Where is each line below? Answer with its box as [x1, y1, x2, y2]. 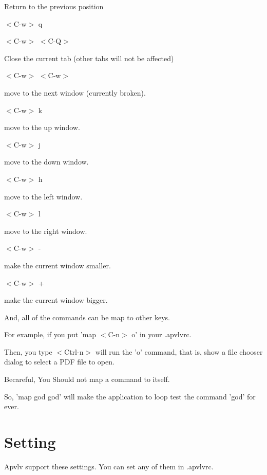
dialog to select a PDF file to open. [4, 356, 115, 367]
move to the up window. [4, 122, 80, 133]
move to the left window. [4, 191, 83, 202]
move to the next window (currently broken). [4, 87, 146, 98]
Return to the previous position [4, 1, 104, 11]
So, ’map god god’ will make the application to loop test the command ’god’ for [4, 391, 256, 401]
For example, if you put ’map [4, 329, 97, 340]
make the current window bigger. [4, 295, 108, 305]
